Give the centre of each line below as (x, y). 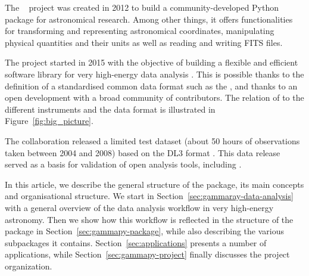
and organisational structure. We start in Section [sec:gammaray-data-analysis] (149, 196)
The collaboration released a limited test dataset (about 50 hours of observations (152, 140)
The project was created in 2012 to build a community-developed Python (142, 7)
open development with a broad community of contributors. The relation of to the (154, 97)
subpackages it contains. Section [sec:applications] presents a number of (136, 242)
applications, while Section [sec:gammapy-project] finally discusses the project (147, 254)
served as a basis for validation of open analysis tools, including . (123, 164)
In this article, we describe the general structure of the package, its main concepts (154, 184)
